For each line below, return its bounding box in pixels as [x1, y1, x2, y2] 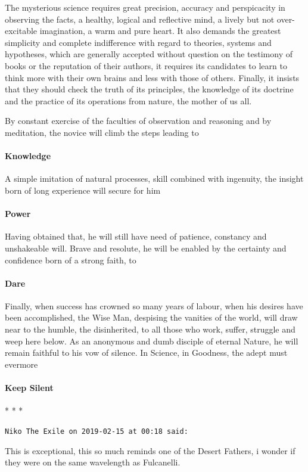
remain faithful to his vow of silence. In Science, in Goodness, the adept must [5, 346, 288, 359]
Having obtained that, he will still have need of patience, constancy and [5, 230, 267, 243]
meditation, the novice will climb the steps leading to [5, 126, 199, 138]
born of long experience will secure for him [5, 184, 161, 196]
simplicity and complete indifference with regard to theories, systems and [5, 36, 272, 48]
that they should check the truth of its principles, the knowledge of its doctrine [5, 83, 294, 95]
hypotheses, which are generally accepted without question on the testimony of [5, 48, 293, 60]
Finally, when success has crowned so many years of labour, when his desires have [5, 299, 303, 312]
